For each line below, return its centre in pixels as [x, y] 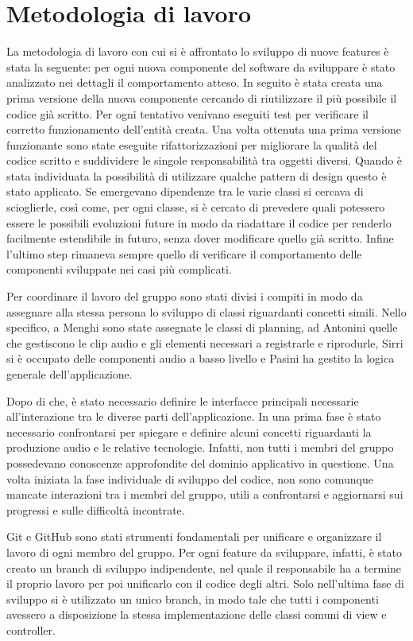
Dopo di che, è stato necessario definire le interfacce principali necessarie [183, 400]
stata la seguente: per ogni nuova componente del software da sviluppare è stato [201, 66]
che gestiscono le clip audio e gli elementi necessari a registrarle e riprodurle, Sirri [205, 342]
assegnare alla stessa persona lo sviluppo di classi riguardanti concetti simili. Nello [206, 311]
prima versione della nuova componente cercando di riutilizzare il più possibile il [202, 97]
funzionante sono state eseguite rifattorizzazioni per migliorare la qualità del [192, 144]
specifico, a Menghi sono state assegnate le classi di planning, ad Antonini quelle [202, 327]
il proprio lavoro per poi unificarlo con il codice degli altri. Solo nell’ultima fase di [205, 583]
